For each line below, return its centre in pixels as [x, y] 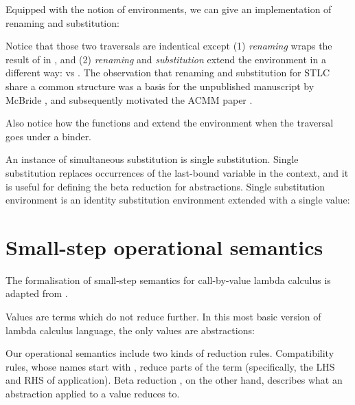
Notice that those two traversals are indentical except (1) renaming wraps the [169, 46]
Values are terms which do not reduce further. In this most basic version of [163, 317]
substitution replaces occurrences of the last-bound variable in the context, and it [177, 172]
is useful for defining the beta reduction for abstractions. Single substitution [165, 186]
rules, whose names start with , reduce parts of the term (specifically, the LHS [170, 366]
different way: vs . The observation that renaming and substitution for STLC [168, 73]
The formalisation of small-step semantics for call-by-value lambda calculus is [168, 280]
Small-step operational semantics [164, 247]
